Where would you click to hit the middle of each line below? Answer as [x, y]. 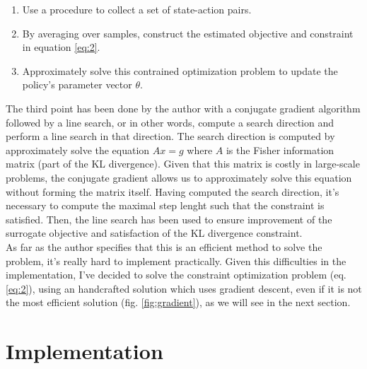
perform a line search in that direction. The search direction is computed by [170, 136]
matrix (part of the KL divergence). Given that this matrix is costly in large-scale [183, 164]
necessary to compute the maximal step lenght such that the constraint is [165, 205]
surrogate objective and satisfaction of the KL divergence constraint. [154, 233]
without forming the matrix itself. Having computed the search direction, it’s [173, 191]
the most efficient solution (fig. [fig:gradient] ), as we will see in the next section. [178, 302]
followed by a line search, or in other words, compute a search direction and [170, 122]
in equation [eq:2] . [61, 47]
